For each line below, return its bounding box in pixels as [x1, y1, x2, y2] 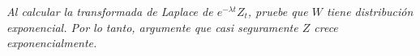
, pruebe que [247, 3, 308, 19]
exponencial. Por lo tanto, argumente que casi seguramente [6, 18, 298, 35]
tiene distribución [326, 3, 414, 19]
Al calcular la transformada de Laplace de [6, 3, 213, 19]
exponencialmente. [6, 34, 97, 51]
